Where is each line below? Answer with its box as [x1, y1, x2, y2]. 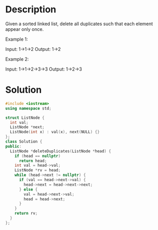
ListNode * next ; [10, 125, 45, 130]
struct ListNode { [5, 115, 45, 120]
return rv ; [14, 211, 38, 216]
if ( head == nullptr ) [14, 153, 61, 158]
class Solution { [5, 139, 43, 144]
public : [5, 144, 22, 149]
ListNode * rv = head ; [14, 168, 61, 173]
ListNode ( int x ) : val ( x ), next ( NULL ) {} [10, 130, 100, 135]
